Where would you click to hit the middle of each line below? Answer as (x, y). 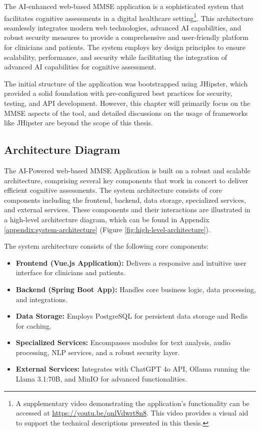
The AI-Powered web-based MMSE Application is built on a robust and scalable (127, 170)
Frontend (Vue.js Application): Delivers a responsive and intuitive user (131, 262)
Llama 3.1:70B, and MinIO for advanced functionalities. (101, 379)
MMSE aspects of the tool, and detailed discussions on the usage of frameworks (126, 113)
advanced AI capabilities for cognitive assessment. (80, 67)
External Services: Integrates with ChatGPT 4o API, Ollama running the (133, 369)
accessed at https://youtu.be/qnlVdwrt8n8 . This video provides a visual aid (132, 413)
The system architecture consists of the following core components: (106, 246)
